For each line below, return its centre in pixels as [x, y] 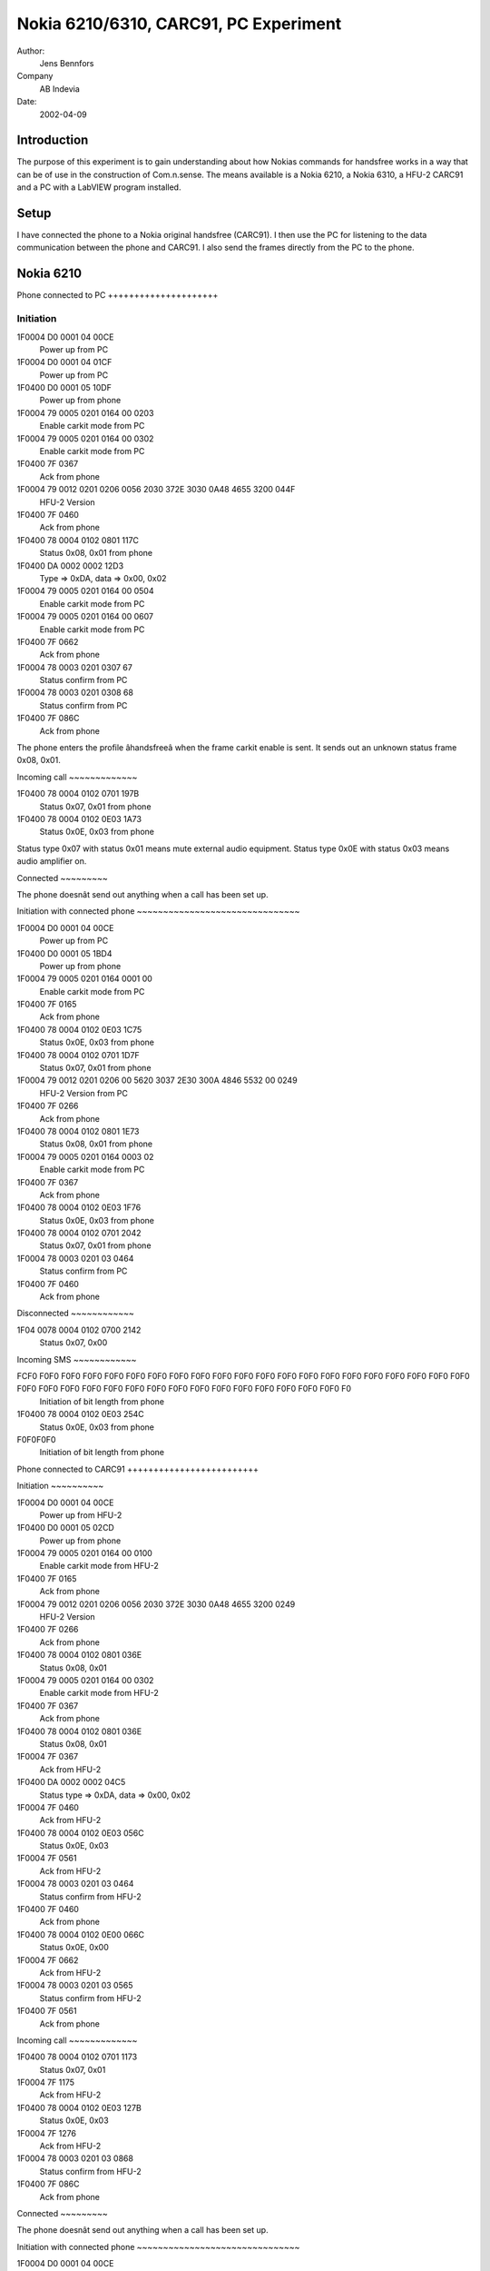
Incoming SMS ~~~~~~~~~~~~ [77, 1359]
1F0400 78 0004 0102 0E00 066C [81, 1934]
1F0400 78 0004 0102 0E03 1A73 [79, 818]
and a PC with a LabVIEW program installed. [99, 187]
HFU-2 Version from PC [84, 1093]
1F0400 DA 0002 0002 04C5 [71, 1782]
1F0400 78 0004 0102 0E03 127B [79, 2107]
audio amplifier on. [52, 861]
